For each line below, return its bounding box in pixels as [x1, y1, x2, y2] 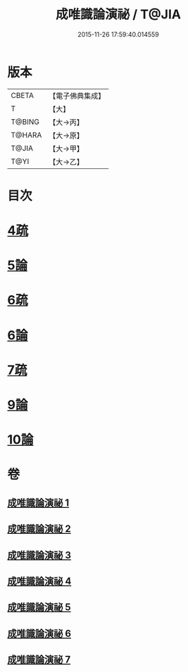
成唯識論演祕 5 [7, 602, 72, 614]
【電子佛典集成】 [49, 91, 106, 101]
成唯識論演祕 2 [7, 523, 72, 535]
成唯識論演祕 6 [7, 628, 72, 640]
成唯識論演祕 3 [7, 549, 72, 561]
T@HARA [11, 130, 42, 139]
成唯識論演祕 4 [7, 575, 72, 587]
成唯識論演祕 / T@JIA [55, 6, 182, 23]
